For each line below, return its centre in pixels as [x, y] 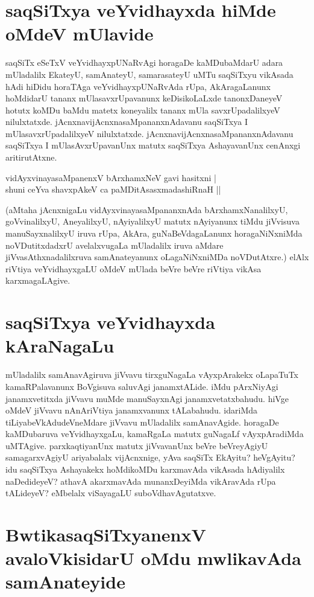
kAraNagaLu [60, 346]
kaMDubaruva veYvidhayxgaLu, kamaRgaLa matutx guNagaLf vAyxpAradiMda [155, 434]
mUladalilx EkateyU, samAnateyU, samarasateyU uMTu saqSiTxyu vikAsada [149, 74]
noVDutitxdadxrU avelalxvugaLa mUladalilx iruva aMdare [115, 245]
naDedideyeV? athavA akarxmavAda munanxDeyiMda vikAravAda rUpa [141, 481]
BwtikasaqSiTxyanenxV [106, 535]
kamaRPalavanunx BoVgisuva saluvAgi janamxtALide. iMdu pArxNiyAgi [142, 386]
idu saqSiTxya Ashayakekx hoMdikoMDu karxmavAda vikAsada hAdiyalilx [145, 469]
